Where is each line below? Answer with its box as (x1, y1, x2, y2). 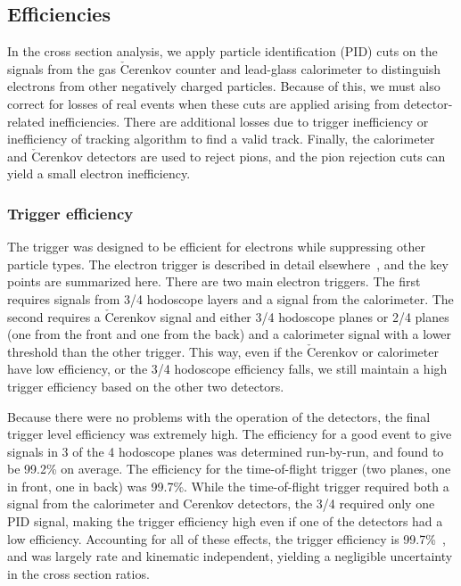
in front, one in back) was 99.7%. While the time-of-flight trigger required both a (7, 476, 449, 495)
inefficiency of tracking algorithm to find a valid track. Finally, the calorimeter (7, 129, 435, 148)
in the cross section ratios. (7, 564, 150, 582)
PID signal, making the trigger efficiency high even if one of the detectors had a (7, 512, 443, 531)
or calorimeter (362, 342, 439, 360)
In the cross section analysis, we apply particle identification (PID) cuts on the (7, 42, 438, 61)
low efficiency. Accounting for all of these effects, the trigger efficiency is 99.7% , (7, 529, 446, 548)
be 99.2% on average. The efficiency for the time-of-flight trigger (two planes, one (7, 459, 451, 478)
